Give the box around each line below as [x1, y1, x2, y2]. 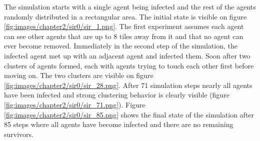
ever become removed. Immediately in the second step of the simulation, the [4, 40, 237, 51]
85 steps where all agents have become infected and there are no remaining [4, 119, 233, 129]
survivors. [4, 128, 33, 139]
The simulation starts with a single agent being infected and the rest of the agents [4, 1, 256, 11]
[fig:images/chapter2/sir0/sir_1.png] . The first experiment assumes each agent [4, 21, 244, 31]
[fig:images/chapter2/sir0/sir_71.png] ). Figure [4, 99, 145, 109]
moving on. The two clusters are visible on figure [4, 70, 153, 80]
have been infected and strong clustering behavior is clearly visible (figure [4, 89, 229, 100]
